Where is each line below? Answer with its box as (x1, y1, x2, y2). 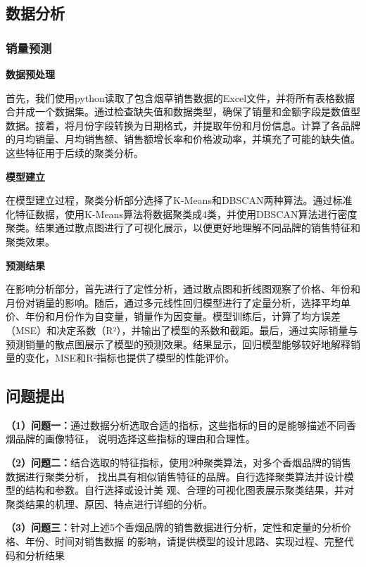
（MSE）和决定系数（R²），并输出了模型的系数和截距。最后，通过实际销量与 (6, 322, 358, 337)
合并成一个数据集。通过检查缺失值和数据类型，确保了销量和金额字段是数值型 (6, 104, 360, 119)
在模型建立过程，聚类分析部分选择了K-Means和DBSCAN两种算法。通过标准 (6, 193, 353, 208)
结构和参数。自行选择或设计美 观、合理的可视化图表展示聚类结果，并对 (25, 483, 354, 497)
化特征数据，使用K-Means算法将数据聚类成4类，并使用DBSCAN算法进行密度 (6, 206, 358, 221)
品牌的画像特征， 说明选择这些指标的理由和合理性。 (15, 431, 255, 446)
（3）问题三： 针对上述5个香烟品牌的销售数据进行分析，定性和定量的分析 (6, 520, 342, 535)
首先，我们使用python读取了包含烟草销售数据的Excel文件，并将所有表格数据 (6, 90, 355, 105)
